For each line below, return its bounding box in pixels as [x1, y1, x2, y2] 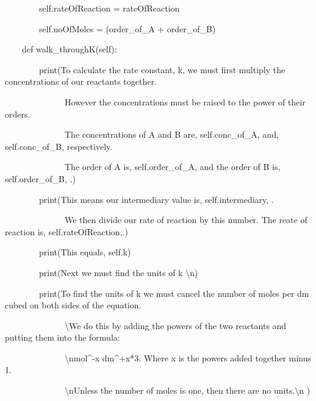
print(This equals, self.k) [38, 246, 131, 258]
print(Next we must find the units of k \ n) [38, 266, 198, 279]
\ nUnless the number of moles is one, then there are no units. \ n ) [65, 384, 311, 397]
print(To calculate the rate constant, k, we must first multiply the [38, 63, 285, 76]
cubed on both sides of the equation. [5, 299, 142, 311]
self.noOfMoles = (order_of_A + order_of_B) [38, 22, 216, 35]
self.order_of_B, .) [5, 172, 76, 185]
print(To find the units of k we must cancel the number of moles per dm [38, 286, 309, 299]
